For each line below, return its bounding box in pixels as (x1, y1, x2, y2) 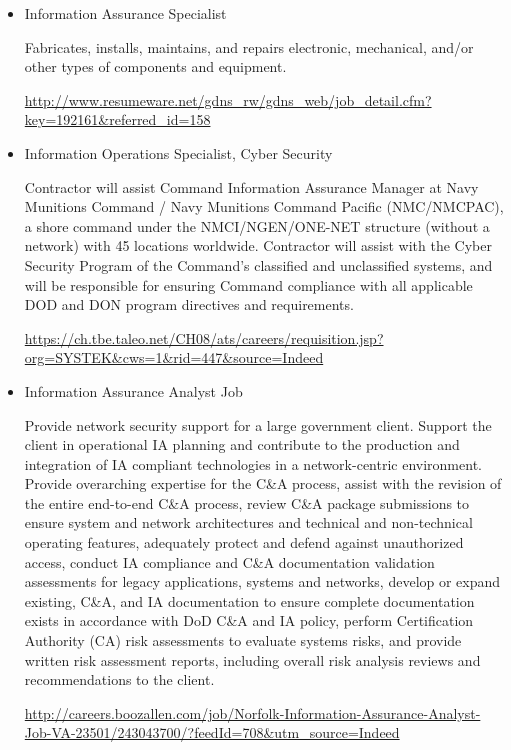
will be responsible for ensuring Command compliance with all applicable (24, 274, 473, 295)
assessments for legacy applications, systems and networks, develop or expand (24, 571, 501, 592)
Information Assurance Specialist (24, 3, 227, 23)
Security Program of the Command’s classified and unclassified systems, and (24, 254, 493, 275)
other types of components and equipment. (24, 56, 287, 77)
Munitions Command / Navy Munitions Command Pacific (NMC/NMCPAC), (24, 196, 504, 217)
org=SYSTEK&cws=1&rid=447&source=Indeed (24, 347, 324, 368)
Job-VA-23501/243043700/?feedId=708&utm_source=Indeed (24, 722, 400, 743)
